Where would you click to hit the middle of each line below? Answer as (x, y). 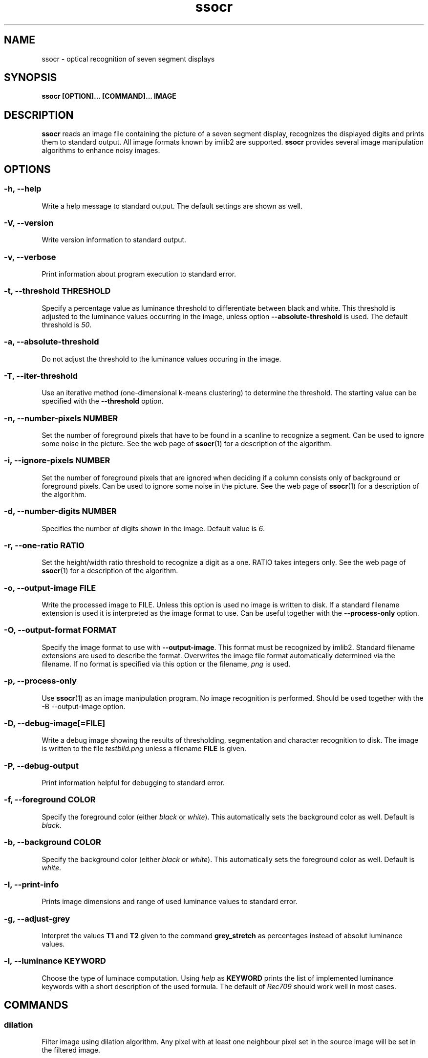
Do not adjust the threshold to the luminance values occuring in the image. (161, 359)
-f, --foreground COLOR (50, 800)
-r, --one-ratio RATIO (44, 545)
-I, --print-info (32, 884)
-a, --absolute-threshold (52, 342)
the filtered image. (71, 1050)
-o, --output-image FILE (50, 588)
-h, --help (23, 189)
